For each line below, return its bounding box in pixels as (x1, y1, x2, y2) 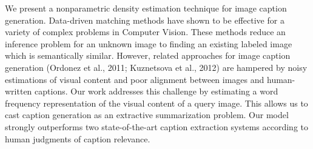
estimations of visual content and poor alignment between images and (5, 73, 264, 85)
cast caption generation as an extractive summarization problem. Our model (5, 108, 289, 121)
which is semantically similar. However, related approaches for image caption (5, 49, 291, 62)
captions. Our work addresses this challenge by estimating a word (35, 85, 278, 98)
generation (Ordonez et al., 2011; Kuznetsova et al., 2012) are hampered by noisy (5, 61, 308, 73)
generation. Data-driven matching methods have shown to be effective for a (5, 13, 284, 26)
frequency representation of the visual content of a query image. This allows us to (5, 96, 308, 109)
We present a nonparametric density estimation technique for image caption (5, 2, 287, 14)
